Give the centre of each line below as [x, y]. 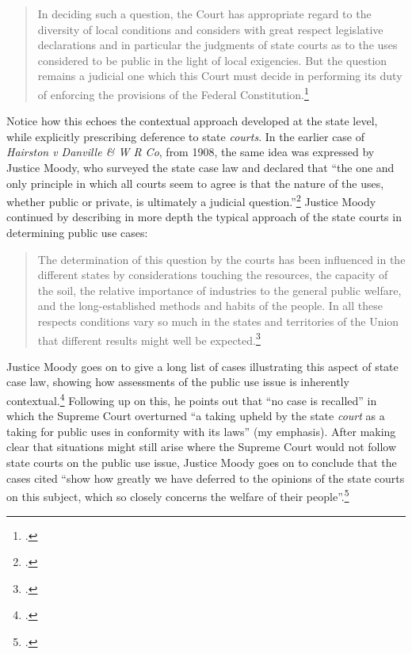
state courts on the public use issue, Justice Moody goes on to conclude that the [202, 463]
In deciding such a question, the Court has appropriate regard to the [204, 13]
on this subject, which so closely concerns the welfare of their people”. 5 [178, 495]
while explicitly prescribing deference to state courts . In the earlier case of [186, 136]
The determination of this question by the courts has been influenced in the [221, 259]
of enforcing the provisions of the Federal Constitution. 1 [173, 93]
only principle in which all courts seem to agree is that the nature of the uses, [195, 183]
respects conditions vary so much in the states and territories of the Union [218, 321]
